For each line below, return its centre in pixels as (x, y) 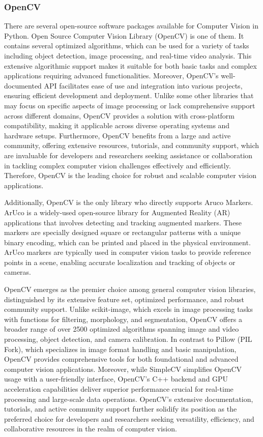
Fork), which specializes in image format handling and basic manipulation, (120, 349)
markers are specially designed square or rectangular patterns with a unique (123, 232)
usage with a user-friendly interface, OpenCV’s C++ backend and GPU (116, 379)
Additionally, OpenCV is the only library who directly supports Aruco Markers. (129, 202)
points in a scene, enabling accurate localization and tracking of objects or (120, 262)
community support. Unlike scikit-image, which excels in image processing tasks (129, 309)
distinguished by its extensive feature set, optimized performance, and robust (124, 299)
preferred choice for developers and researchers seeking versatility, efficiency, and (129, 418)
